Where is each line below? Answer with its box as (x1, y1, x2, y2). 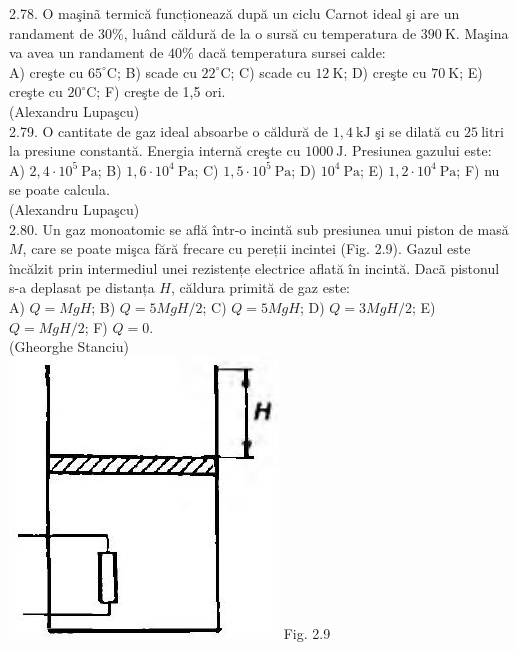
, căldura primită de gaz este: (170, 277, 351, 298)
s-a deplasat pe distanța (9, 277, 155, 298)
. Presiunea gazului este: (343, 140, 492, 161)
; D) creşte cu (343, 61, 427, 82)
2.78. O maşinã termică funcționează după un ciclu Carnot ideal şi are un (9, 3, 460, 23)
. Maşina (455, 22, 509, 43)
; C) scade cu (230, 61, 311, 82)
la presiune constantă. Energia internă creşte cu (9, 140, 301, 161)
